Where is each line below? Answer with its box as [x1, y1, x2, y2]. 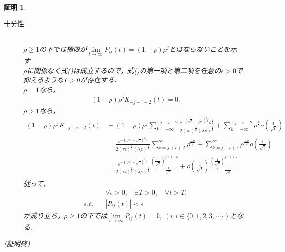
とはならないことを [169, 44, 230, 54]
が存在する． [80, 75, 121, 85]
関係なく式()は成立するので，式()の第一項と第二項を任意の [33, 65, 221, 75]
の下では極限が [39, 44, 87, 54]
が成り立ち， [23, 210, 64, 220]
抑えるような [23, 75, 64, 85]
